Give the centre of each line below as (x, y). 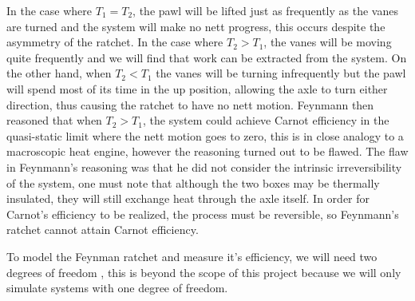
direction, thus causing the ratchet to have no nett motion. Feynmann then (190, 104)
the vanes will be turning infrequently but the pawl (281, 73)
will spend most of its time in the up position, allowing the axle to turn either (197, 88)
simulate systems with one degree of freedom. (117, 288)
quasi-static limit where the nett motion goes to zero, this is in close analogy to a (205, 135)
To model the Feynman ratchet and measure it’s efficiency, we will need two (192, 256)
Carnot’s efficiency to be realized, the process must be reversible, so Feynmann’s (203, 214)
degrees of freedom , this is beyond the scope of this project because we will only (204, 272)
